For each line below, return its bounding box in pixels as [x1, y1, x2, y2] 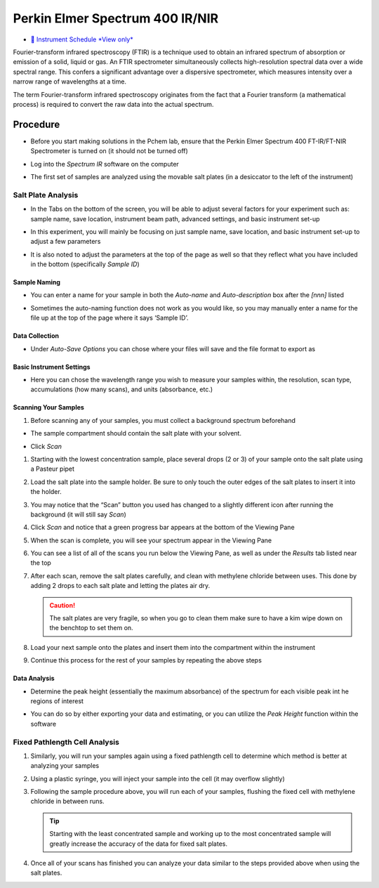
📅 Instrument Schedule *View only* [30, 35, 133, 44]
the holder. [30, 488, 62, 496]
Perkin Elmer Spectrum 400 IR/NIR [13, 11, 219, 26]
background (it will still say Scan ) [30, 510, 126, 518]
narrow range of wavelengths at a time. [13, 77, 126, 86]
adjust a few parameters [30, 237, 101, 246]
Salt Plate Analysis [13, 190, 79, 200]
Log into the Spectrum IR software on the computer [30, 159, 179, 168]
